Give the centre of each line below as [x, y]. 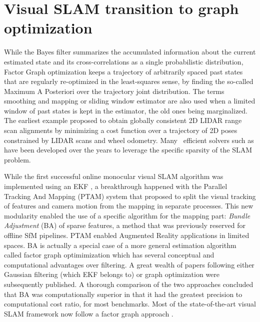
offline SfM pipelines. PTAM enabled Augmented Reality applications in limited [127, 235]
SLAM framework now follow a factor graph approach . [89, 313]
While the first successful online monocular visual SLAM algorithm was [114, 176]
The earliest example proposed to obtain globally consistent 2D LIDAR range [123, 120]
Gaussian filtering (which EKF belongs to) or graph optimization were [112, 274]
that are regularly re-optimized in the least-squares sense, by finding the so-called [129, 81]
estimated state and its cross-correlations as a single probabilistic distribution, [124, 61]
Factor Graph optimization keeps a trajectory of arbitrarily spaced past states [123, 71]
